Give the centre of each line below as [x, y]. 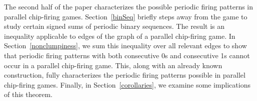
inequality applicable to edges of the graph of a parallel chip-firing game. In [120, 36]
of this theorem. [28, 94]
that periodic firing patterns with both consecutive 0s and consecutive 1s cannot [127, 55]
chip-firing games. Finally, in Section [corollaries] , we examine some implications [127, 84]
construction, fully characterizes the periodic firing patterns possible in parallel [125, 75]
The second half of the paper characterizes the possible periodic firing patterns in [129, 6]
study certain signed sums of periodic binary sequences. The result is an [114, 26]
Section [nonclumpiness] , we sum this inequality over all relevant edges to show [125, 46]
